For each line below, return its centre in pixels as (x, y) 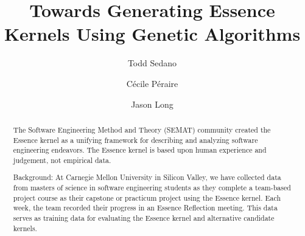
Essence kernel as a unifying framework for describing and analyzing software (135, 140)
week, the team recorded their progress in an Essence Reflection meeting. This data (145, 208)
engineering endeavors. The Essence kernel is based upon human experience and (140, 150)
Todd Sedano (152, 63)
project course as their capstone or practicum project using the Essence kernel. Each (147, 197)
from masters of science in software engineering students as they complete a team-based (152, 188)
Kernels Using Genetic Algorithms (152, 34)
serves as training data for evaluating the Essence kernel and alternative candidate (144, 218)
